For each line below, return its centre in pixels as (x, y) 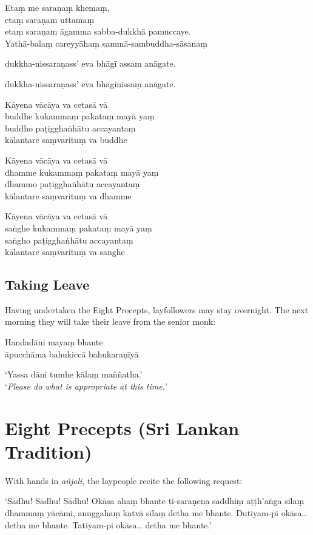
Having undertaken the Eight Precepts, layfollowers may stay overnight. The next (157, 309)
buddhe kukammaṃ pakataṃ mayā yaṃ (80, 116)
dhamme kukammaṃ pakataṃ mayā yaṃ (82, 172)
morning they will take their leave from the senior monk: (110, 321)
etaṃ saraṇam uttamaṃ (50, 19)
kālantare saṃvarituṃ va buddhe (66, 140)
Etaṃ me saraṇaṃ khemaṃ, (57, 7)
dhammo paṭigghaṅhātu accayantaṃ (72, 184)
